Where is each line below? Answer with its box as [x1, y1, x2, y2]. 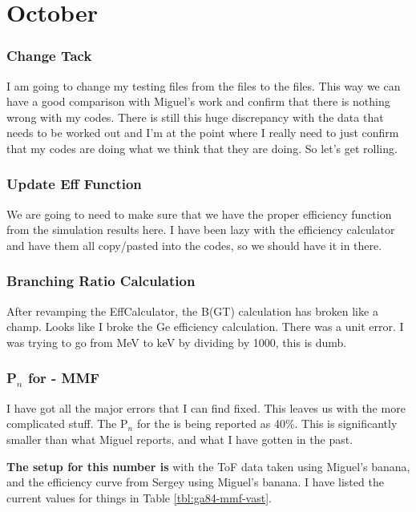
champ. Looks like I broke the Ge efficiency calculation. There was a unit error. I [6, 318, 404, 335]
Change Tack [6, 46, 92, 66]
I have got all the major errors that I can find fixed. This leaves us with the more [6, 399, 406, 416]
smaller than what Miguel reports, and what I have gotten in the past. [6, 430, 353, 447]
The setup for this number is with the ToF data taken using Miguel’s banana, [6, 458, 410, 474]
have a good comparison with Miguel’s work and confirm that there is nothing [6, 93, 390, 110]
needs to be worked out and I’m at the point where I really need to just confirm [6, 124, 399, 141]
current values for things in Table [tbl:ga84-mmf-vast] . [6, 489, 272, 506]
